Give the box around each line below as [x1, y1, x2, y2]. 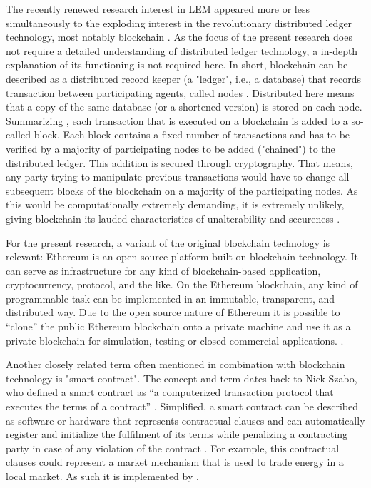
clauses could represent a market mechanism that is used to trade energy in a [6, 454, 344, 469]
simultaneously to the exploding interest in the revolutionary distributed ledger [6, 15, 352, 30]
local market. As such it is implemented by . [6, 469, 199, 483]
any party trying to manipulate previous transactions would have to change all [6, 169, 350, 184]
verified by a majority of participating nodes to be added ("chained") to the [6, 141, 335, 156]
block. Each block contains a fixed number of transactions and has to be [34, 127, 350, 142]
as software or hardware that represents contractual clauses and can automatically [6, 412, 365, 427]
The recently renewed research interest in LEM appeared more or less [6, 1, 310, 16]
